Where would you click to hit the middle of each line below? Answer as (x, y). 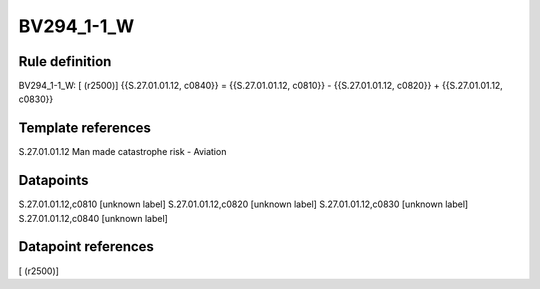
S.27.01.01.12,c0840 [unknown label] (93, 218)
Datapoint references (86, 246)
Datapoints (53, 180)
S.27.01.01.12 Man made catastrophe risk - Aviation (122, 152)
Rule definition (65, 61)
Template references (85, 128)
